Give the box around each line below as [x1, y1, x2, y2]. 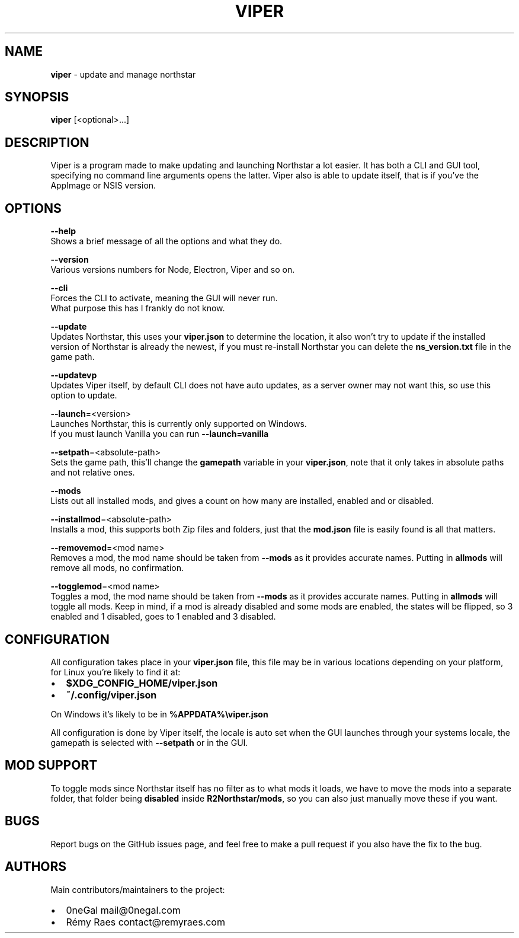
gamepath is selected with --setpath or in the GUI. [50, 737, 248, 748]
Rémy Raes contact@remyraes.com [66, 915, 225, 928]
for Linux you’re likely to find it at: [50, 666, 181, 677]
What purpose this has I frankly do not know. [50, 303, 225, 314]
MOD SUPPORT [5, 758, 98, 773]
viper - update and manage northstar [50, 69, 196, 79]
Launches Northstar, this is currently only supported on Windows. [50, 419, 307, 429]
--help [50, 226, 76, 237]
